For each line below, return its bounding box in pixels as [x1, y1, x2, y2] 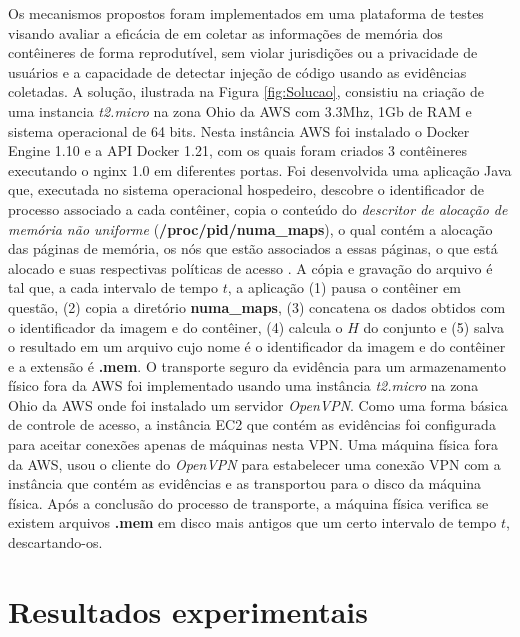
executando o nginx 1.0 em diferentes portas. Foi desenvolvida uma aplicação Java [8, 159, 512, 180]
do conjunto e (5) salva [363, 316, 504, 337]
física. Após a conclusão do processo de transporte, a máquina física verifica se [8, 492, 489, 513]
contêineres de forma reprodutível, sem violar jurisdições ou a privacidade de [8, 42, 478, 63]
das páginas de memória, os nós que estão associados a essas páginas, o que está [8, 238, 498, 259]
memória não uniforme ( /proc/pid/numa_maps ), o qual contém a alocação [8, 218, 493, 239]
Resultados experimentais [8, 590, 368, 631]
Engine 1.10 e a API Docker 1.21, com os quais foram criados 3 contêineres [8, 140, 468, 161]
